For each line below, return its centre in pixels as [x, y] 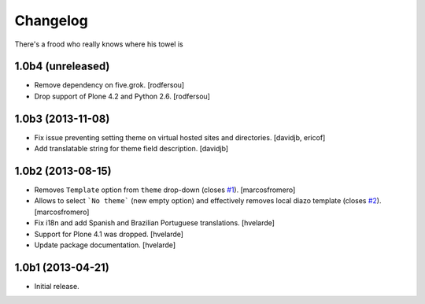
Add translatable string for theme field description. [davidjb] [131, 149]
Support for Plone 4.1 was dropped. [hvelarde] [109, 234]
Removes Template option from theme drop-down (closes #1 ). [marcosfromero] [165, 190]
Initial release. [57, 286]
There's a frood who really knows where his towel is [99, 44]
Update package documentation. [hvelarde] [105, 245]
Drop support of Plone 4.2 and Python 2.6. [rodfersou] [122, 96]
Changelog [51, 20]
